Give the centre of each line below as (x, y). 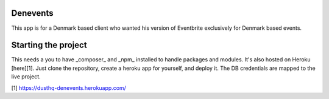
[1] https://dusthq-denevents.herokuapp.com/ (69, 87)
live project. (26, 77)
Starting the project (49, 45)
